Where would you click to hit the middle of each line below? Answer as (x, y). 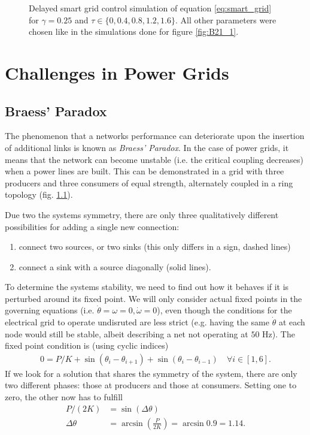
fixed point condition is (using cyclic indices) (87, 345)
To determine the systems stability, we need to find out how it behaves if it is (147, 287)
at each (292, 322)
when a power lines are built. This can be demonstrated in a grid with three (145, 171)
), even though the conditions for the (224, 310)
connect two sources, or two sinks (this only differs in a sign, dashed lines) (155, 247)
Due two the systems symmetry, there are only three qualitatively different (142, 214)
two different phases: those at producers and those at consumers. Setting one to (151, 385)
